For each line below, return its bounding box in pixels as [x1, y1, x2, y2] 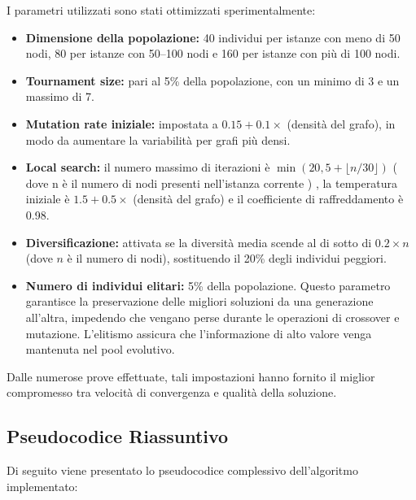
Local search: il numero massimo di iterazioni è [25, 159, 270, 176]
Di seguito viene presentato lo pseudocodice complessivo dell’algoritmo [7, 462, 358, 479]
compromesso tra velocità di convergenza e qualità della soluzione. [7, 384, 337, 401]
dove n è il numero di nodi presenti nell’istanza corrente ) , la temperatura [25, 174, 397, 191]
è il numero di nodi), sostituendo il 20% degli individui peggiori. [67, 250, 387, 267]
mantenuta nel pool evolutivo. [25, 341, 175, 358]
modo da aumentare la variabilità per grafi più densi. [25, 131, 291, 148]
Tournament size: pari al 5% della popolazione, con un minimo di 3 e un [25, 72, 400, 89]
